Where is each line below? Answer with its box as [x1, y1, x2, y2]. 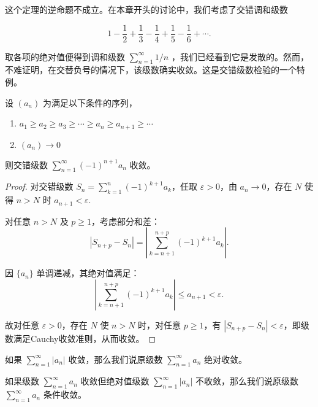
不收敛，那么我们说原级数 [195, 374, 298, 387]
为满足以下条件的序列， [42, 96, 137, 109]
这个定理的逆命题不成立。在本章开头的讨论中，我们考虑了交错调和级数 [5, 3, 288, 15]
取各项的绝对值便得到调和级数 [5, 50, 125, 63]
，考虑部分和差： [91, 214, 161, 227]
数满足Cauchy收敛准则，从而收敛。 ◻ [5, 331, 156, 344]
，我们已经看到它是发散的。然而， [171, 50, 309, 63]
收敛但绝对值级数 [80, 374, 150, 387]
